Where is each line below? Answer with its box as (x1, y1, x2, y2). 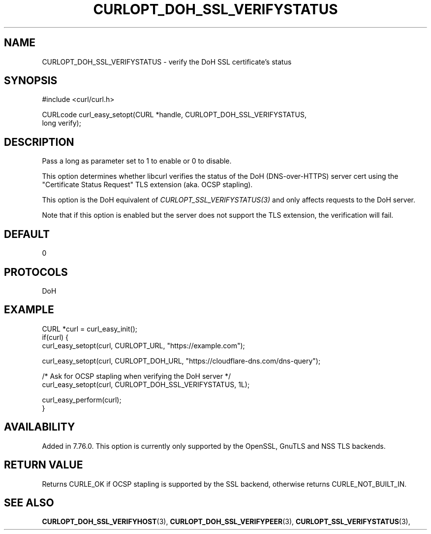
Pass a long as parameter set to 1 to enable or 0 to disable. (42, 157, 232, 166)
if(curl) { (42, 333, 69, 341)
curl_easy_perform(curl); (42, 395, 122, 404)
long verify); (42, 119, 81, 128)
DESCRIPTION (4, 135, 74, 148)
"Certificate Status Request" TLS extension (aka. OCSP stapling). (42, 180, 253, 189)
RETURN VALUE (4, 459, 83, 471)
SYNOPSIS (4, 74, 58, 87)
